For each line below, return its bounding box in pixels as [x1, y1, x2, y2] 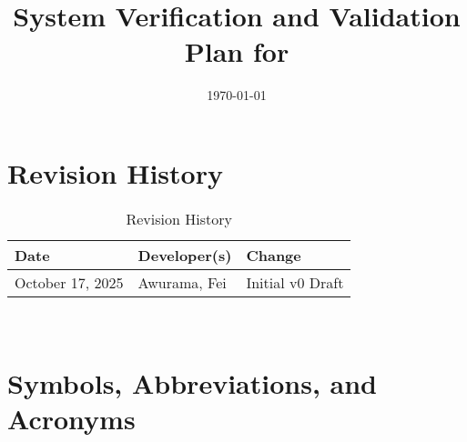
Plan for [184, 33, 289, 70]
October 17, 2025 [15, 271, 124, 293]
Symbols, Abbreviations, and [7, 364, 377, 401]
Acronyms [7, 399, 136, 437]
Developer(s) [137, 244, 232, 266]
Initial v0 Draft [246, 271, 344, 293]
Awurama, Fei [137, 271, 227, 293]
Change [246, 244, 301, 266]
